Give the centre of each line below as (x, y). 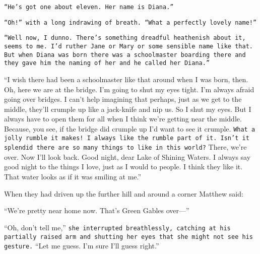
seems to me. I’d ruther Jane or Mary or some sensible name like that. (128, 46)
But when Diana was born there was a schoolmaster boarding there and (125, 55)
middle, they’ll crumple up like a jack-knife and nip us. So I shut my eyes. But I (128, 109)
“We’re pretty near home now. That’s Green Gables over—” (97, 210)
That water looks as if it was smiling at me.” (73, 177)
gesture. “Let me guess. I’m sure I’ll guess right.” (82, 246)
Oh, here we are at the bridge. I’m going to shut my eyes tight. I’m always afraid (129, 89)
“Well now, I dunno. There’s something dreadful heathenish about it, (125, 38)
